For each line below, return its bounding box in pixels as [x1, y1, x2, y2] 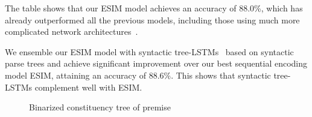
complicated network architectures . [5, 25, 138, 38]
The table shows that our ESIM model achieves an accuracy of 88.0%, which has [5, 2, 303, 14]
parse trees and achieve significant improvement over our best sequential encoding [5, 57, 308, 70]
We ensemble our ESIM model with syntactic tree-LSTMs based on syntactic [5, 45, 294, 58]
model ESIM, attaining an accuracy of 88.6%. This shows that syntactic [5, 68, 271, 81]
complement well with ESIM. [34, 80, 142, 93]
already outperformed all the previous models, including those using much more [5, 13, 300, 26]
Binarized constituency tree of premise [29, 101, 171, 113]
